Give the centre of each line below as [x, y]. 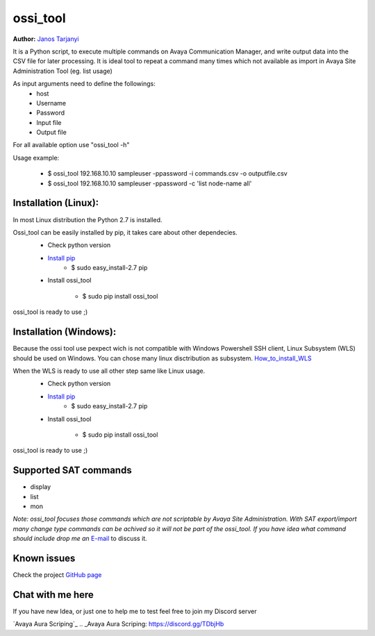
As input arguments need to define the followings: [84, 84]
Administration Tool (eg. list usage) [62, 71]
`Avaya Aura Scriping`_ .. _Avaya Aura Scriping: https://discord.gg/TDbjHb [118, 624]
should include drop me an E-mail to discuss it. [80, 539]
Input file [49, 122]
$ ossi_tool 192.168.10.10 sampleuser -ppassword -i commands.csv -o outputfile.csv [167, 174]
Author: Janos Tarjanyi [46, 39]
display [41, 487]
